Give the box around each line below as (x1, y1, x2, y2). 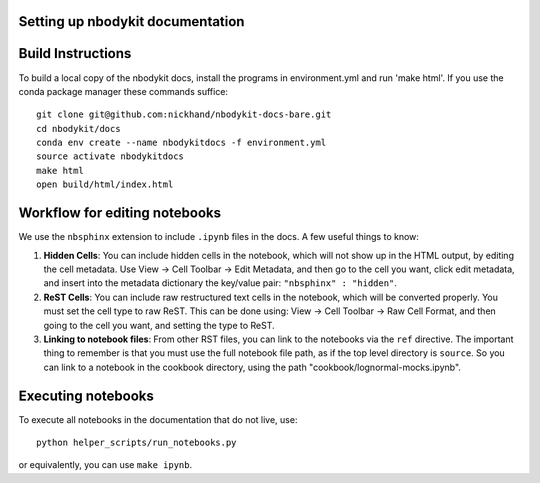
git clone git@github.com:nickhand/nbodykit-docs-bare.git (36, 109, 332, 120)
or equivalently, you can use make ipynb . (18, 459, 193, 471)
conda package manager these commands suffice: (18, 85, 229, 97)
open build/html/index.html (36, 179, 174, 190)
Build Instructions (18, 45, 132, 62)
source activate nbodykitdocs (36, 151, 185, 162)
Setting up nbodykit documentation (18, 13, 245, 30)
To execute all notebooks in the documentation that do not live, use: (18, 413, 298, 425)
